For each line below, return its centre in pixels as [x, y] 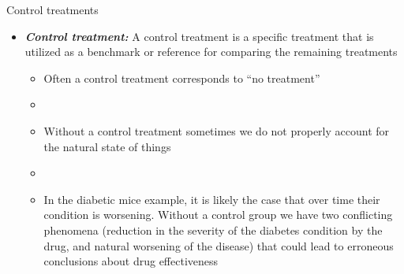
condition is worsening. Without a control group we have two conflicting [218, 215]
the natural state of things [107, 146]
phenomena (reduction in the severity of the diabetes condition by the [213, 230]
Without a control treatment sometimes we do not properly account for [217, 130]
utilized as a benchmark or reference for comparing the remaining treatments [211, 52]
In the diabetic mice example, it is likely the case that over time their [212, 199]
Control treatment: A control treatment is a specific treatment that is [199, 36]
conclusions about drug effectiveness [131, 261]
